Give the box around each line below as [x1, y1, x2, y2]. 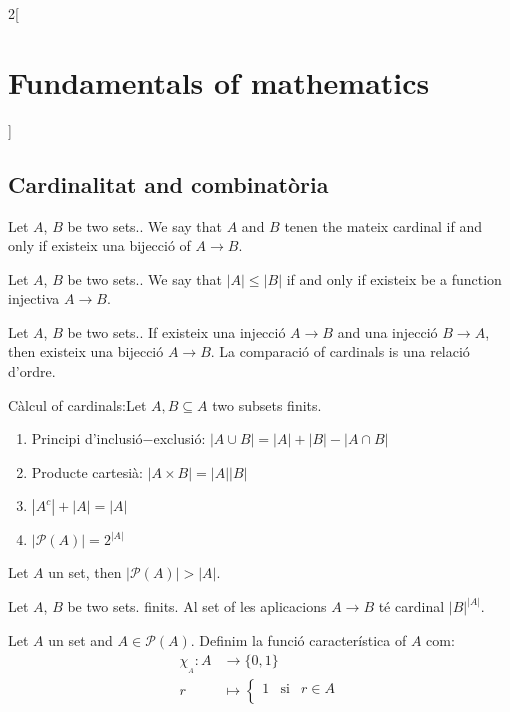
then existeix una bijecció [8, 341, 164, 362]
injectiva [8, 288, 60, 309]
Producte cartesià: [31, 461, 143, 482]
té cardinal [378, 596, 445, 617]
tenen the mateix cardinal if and [284, 215, 483, 236]
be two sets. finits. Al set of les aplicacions [67, 596, 327, 617]
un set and [48, 630, 113, 651]
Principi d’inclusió [31, 428, 143, 449]
